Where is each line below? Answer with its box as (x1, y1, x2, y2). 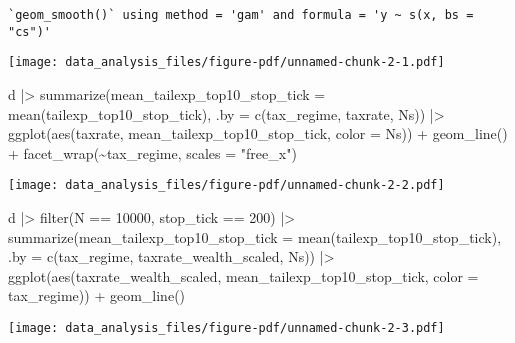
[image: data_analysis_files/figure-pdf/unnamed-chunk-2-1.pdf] (8, 55, 445, 70)
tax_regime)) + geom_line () (8, 285, 186, 306)
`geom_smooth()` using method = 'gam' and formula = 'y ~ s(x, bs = (8, 8, 474, 22)
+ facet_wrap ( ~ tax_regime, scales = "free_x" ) (8, 142, 297, 163)
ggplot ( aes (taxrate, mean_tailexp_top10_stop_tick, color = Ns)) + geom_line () (8, 123, 508, 144)
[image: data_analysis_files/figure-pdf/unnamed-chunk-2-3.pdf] (8, 320, 445, 335)
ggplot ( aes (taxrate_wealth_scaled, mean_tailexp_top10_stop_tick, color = (8, 265, 479, 286)
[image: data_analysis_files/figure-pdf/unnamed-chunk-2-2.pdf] (8, 178, 445, 193)
